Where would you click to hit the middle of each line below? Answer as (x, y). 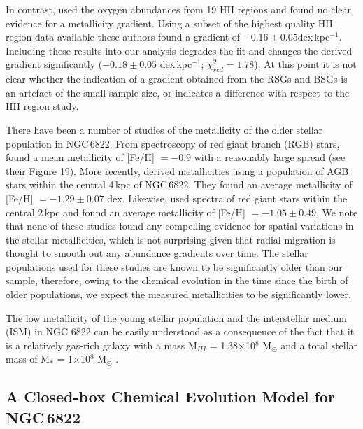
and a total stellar (319, 345)
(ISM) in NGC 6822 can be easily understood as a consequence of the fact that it (180, 331)
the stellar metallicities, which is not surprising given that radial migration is (171, 239)
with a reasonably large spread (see (270, 157)
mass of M (28, 359)
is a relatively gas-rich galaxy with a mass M (101, 345)
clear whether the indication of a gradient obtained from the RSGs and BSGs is (177, 79)
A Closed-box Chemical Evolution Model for (170, 396)
